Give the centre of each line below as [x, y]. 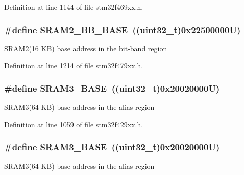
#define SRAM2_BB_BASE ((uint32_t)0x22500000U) [123, 29]
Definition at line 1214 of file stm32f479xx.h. [74, 65]
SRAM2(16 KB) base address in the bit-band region [86, 48]
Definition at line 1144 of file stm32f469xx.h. [74, 7]
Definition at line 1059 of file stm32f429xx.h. [74, 124]
